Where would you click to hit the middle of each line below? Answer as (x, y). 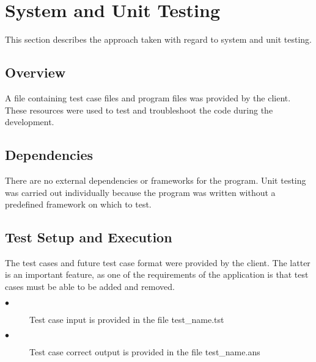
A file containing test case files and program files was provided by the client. (148, 97)
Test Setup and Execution (89, 237)
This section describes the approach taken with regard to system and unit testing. (158, 39)
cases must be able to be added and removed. (90, 287)
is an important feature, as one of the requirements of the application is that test (157, 274)
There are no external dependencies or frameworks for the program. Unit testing (156, 180)
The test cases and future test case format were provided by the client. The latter (158, 262)
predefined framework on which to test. (78, 204)
